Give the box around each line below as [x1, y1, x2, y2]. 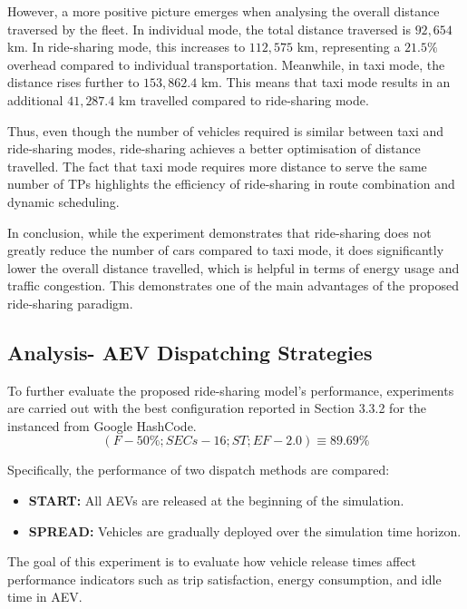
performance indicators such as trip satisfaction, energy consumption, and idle [7, 569, 442, 588]
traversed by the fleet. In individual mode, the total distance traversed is [7, 19, 411, 38]
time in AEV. [7, 587, 83, 606]
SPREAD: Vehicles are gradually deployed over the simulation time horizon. [28, 521, 462, 540]
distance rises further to [7, 73, 140, 92]
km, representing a [297, 37, 401, 56]
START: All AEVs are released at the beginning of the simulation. [28, 491, 404, 510]
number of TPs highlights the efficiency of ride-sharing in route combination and [7, 174, 455, 193]
